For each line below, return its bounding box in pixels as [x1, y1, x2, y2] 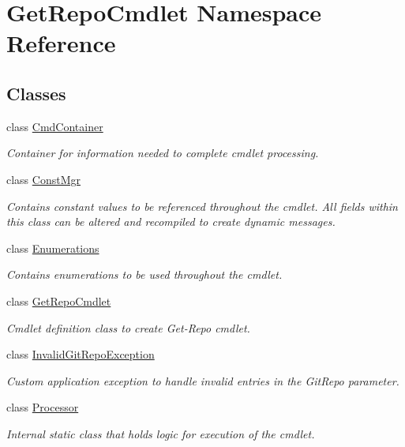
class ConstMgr [6, 171, 81, 187]
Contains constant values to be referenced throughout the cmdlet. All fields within [6, 197, 398, 214]
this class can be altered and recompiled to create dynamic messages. [6, 213, 336, 230]
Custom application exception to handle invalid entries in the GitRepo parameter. [6, 372, 399, 389]
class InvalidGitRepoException [6, 346, 155, 362]
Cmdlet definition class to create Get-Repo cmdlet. [6, 319, 250, 336]
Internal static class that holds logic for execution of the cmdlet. [6, 425, 315, 441]
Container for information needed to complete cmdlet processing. [6, 145, 319, 161]
